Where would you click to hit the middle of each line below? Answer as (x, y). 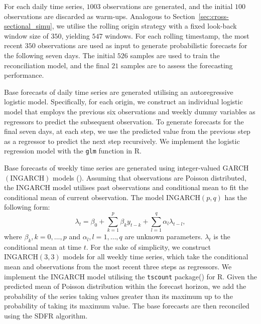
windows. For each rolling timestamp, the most (177, 35)
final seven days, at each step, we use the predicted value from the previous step (127, 131)
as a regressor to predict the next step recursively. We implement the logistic (122, 141)
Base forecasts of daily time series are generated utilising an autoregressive (119, 92)
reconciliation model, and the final (57, 65)
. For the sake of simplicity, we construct (148, 247)
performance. (24, 75)
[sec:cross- (214, 16)
